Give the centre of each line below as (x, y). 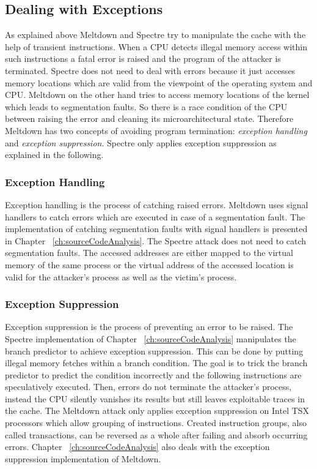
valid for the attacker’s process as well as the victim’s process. (121, 276)
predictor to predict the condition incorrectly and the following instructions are (153, 374)
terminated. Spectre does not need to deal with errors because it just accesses (150, 70)
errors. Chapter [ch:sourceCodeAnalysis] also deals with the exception (137, 447)
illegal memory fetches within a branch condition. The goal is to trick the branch (156, 363)
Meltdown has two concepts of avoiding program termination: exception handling (156, 130)
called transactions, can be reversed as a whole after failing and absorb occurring (156, 434)
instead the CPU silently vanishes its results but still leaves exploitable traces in (155, 398)
